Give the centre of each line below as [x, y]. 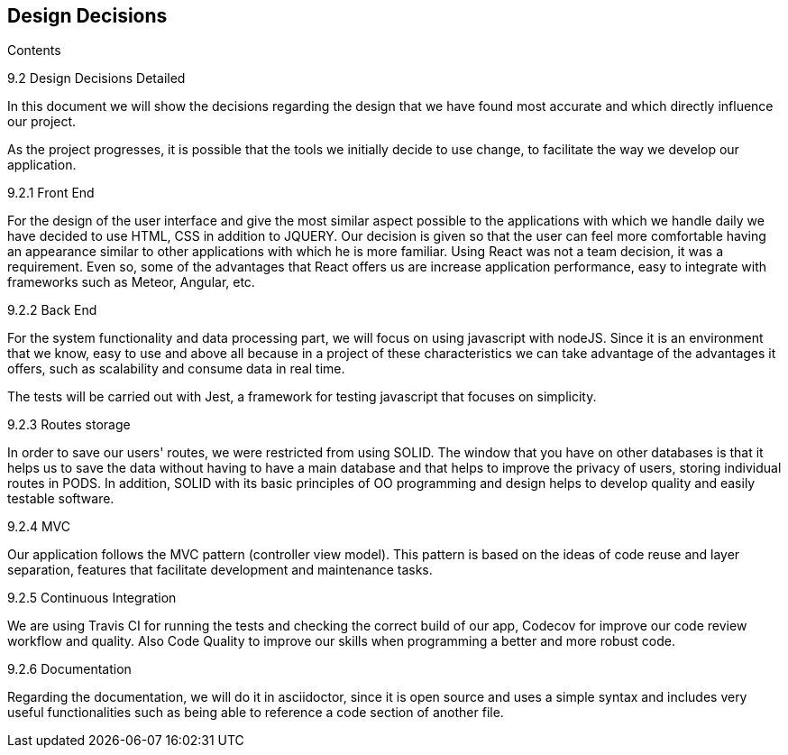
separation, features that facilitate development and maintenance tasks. [220, 570]
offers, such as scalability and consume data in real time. [176, 369]
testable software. [61, 499]
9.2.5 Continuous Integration [92, 598]
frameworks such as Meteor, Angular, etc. [131, 282]
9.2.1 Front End [51, 193]
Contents [34, 51]
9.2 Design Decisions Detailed [96, 78]
